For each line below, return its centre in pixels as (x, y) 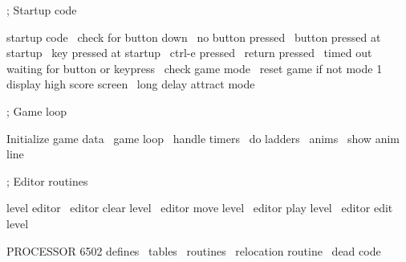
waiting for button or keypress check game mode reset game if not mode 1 (195, 68)
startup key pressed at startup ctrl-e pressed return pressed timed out (189, 53)
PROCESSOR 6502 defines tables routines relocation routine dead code (194, 250)
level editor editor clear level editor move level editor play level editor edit (200, 208)
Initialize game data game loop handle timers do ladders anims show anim (203, 138)
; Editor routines (47, 180)
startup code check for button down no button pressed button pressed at (194, 37)
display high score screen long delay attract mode (131, 84)
